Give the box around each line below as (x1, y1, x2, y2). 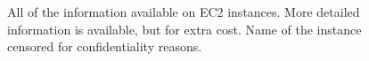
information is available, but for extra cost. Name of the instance (7, 19, 362, 38)
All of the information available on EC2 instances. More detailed (7, 3, 360, 20)
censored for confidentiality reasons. (7, 37, 202, 56)
